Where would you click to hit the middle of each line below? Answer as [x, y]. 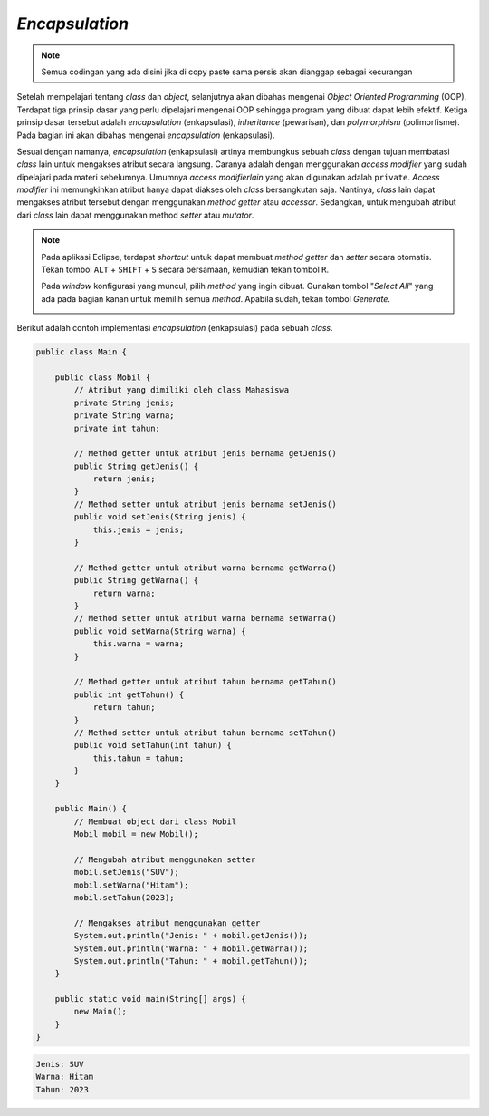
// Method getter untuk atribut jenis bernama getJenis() [205, 454]
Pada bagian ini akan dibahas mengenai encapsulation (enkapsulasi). [146, 135]
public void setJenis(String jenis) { [160, 517]
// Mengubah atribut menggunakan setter [165, 859]
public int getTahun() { [129, 694]
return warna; [124, 593]
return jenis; [124, 479]
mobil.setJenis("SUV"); [127, 872]
